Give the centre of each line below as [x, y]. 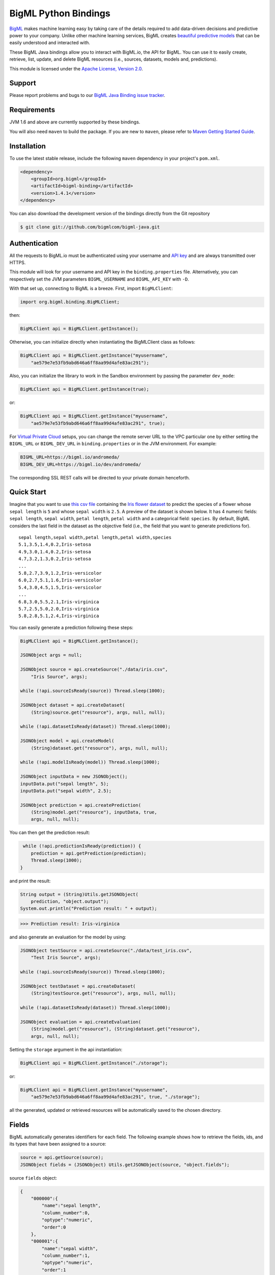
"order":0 [54, 1227]
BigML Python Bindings [60, 13]
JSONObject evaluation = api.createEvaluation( [80, 1022]
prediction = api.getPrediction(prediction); [89, 853]
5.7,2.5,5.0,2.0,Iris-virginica [59, 609]
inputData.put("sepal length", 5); [64, 784]
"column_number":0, [66, 1213]
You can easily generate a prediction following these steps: [71, 627]
